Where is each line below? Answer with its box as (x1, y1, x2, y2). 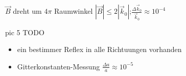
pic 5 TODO (5, 27, 44, 37)
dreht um (13, 6, 42, 16)
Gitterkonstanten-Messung (17, 61, 100, 71)
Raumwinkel (54, 6, 93, 16)
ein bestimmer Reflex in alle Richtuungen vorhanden (17, 44, 182, 55)
